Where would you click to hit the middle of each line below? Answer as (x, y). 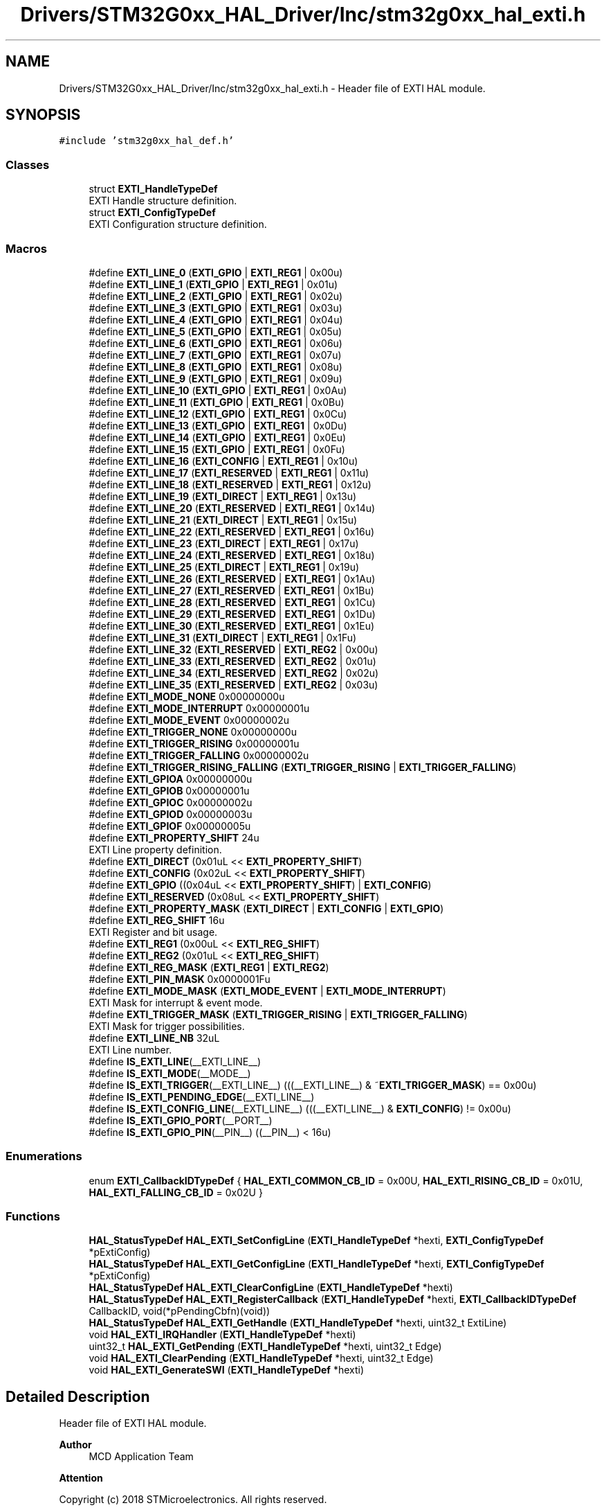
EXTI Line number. (130, 1049)
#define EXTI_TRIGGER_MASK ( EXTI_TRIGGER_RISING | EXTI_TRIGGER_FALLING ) (278, 1014)
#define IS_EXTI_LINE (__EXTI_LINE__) (175, 1061)
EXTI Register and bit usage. (153, 932)
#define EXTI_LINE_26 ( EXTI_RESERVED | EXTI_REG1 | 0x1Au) (232, 578)
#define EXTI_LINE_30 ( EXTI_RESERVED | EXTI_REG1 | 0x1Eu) (232, 625)
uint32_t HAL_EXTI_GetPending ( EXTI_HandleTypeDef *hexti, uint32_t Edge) (265, 1347)
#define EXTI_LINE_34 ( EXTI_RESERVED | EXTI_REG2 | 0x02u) (234, 673)
